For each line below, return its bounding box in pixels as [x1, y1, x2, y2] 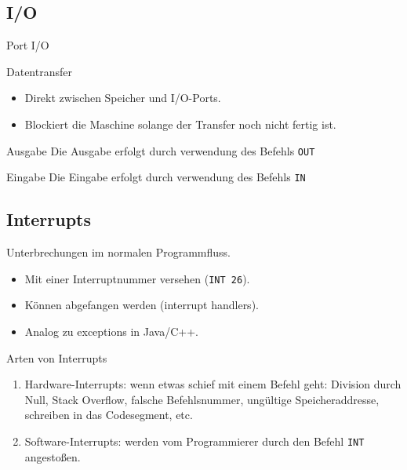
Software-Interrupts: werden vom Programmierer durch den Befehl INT [24, 432, 365, 449]
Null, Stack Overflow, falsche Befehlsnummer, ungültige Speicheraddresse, [24, 391, 380, 407]
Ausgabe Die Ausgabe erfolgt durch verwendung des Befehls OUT [6, 142, 315, 158]
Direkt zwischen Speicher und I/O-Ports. [24, 89, 221, 106]
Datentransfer [6, 63, 72, 79]
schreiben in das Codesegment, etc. [24, 406, 193, 423]
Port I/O [6, 37, 49, 53]
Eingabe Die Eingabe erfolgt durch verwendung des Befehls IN [6, 169, 306, 185]
